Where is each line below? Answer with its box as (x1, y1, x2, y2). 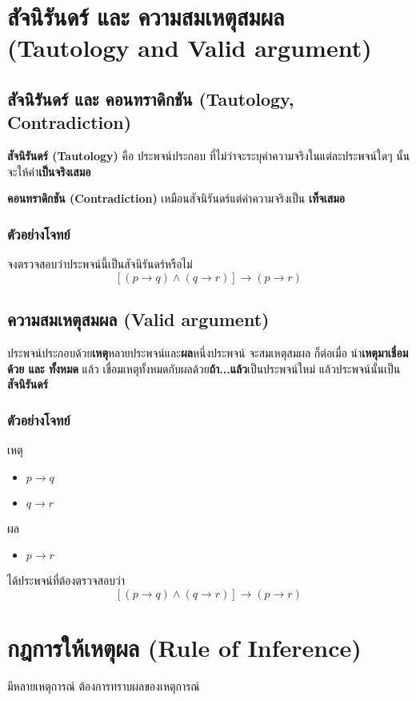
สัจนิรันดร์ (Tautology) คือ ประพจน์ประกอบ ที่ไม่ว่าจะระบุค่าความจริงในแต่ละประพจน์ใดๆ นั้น (7, 147, 410, 164)
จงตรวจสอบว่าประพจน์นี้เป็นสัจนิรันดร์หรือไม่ (7, 256, 193, 272)
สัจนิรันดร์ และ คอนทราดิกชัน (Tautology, (7, 86, 294, 111)
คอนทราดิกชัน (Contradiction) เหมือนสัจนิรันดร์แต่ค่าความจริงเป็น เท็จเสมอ (7, 190, 345, 207)
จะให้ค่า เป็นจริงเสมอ (7, 163, 91, 179)
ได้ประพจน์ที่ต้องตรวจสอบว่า (7, 572, 125, 589)
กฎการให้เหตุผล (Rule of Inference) (7, 630, 362, 663)
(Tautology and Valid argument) (7, 31, 372, 64)
